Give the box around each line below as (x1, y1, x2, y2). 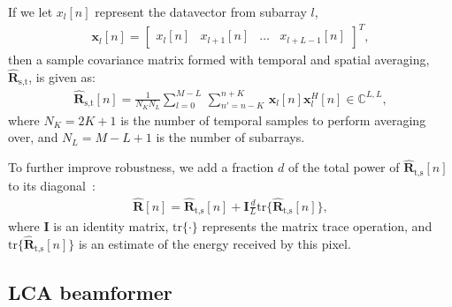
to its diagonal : (8, 176, 96, 194)
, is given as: (28, 67, 96, 86)
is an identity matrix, (53, 217, 169, 236)
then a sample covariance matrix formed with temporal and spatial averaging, (8, 50, 430, 69)
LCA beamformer (8, 278, 172, 305)
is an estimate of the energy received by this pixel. (78, 234, 351, 252)
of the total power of (287, 158, 400, 176)
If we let (8, 3, 53, 20)
